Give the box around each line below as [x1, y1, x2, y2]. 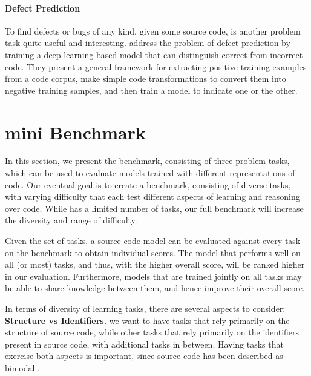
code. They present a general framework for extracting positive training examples [5, 60, 307, 73]
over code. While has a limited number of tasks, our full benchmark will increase [5, 202, 304, 214]
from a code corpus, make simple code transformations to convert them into [5, 72, 286, 85]
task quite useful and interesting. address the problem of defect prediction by [5, 36, 290, 49]
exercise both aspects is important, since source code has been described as [5, 349, 283, 362]
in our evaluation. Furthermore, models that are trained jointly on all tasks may [5, 269, 302, 282]
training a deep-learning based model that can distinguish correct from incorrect [5, 48, 303, 61]
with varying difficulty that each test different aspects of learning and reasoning [5, 190, 300, 203]
